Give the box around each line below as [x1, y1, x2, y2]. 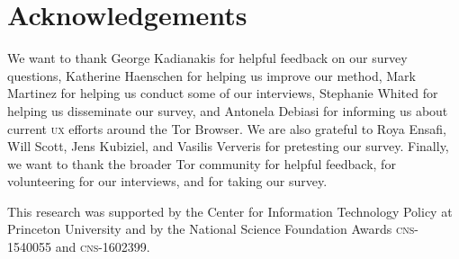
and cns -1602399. [55, 237, 150, 256]
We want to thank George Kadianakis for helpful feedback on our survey [7, 49, 408, 67]
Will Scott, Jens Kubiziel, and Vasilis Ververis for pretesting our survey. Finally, [7, 137, 449, 156]
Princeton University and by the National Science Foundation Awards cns [7, 219, 415, 238]
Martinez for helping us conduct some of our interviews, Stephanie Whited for [7, 84, 438, 103]
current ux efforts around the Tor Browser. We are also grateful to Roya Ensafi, [7, 119, 446, 138]
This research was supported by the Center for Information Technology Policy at [7, 201, 453, 220]
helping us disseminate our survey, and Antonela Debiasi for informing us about [7, 101, 448, 120]
